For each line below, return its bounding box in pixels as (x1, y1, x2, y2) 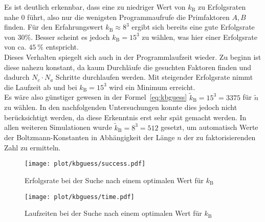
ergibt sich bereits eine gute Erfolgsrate (131, 21, 255, 32)
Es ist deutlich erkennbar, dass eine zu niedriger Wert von (4, 2, 186, 12)
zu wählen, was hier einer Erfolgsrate (142, 31, 257, 42)
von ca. (4, 41, 27, 52)
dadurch (4, 72, 30, 82)
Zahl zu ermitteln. (4, 142, 61, 152)
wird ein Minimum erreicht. (109, 81, 195, 92)
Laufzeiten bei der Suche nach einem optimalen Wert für (25, 208, 202, 218)
